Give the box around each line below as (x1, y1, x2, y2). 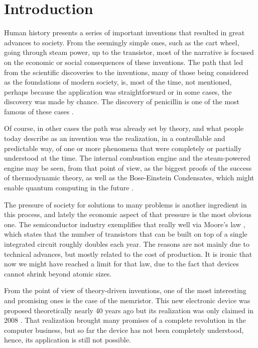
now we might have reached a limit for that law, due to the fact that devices (4, 258, 239, 269)
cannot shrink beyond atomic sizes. (4, 268, 112, 279)
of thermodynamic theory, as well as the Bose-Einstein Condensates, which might (4, 172, 254, 183)
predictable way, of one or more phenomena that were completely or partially (4, 143, 242, 153)
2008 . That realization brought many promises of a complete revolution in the (4, 315, 246, 325)
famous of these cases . (4, 106, 74, 116)
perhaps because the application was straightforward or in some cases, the (4, 86, 232, 97)
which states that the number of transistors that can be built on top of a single (4, 229, 247, 239)
